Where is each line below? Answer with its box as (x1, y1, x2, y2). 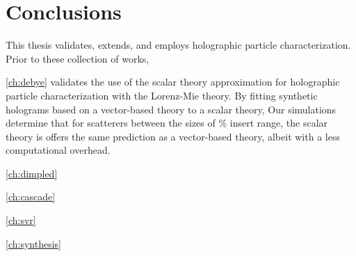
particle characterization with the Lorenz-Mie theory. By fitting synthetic (6, 88, 318, 102)
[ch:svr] (6, 213, 36, 227)
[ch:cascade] (6, 189, 56, 204)
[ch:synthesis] (6, 236, 61, 250)
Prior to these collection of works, (6, 51, 149, 65)
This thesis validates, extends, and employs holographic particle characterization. (6, 38, 351, 52)
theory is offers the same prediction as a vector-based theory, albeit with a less (6, 129, 340, 143)
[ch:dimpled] (6, 166, 58, 180)
